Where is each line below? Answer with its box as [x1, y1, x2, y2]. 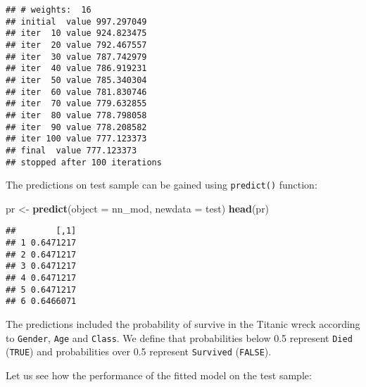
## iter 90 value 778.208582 [6, 122, 147, 132]
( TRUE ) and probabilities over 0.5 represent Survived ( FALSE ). [6, 344, 272, 359]
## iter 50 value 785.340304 [6, 75, 147, 85]
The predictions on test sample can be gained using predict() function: [6, 177, 317, 192]
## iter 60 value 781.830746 [6, 87, 147, 97]
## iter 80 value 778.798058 [6, 110, 147, 120]
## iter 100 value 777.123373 [6, 134, 147, 144]
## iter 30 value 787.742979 [6, 51, 147, 62]
